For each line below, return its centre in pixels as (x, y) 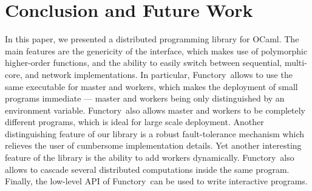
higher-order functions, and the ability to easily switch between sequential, (144, 63)
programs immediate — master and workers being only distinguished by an (145, 98)
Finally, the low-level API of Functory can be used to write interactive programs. (156, 181)
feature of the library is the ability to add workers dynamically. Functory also (150, 157)
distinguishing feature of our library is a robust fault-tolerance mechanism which (154, 133)
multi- (296, 63)
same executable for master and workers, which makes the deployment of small (151, 86)
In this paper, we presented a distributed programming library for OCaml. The (152, 39)
